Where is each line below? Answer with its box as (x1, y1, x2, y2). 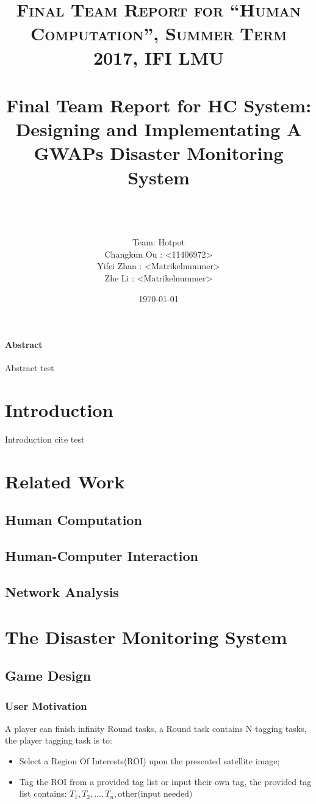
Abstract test (5, 361, 54, 374)
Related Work (5, 468, 125, 493)
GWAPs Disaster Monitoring (34, 140, 284, 165)
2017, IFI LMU (93, 45, 224, 70)
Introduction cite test (5, 433, 85, 446)
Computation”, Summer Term (31, 21, 287, 46)
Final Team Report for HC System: (5, 92, 312, 117)
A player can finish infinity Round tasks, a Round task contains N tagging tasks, (5, 722, 307, 734)
